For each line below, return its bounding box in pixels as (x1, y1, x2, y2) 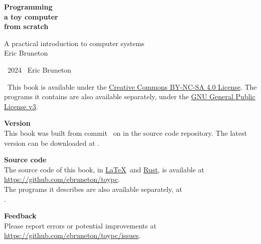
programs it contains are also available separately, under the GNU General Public (4, 91, 255, 102)
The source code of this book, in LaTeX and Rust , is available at (4, 164, 204, 174)
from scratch (4, 21, 49, 32)
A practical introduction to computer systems (4, 38, 145, 48)
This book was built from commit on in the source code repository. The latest (4, 127, 247, 138)
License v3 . (4, 101, 38, 111)
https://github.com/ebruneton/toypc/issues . (4, 230, 141, 240)
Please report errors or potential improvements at (4, 220, 157, 230)
